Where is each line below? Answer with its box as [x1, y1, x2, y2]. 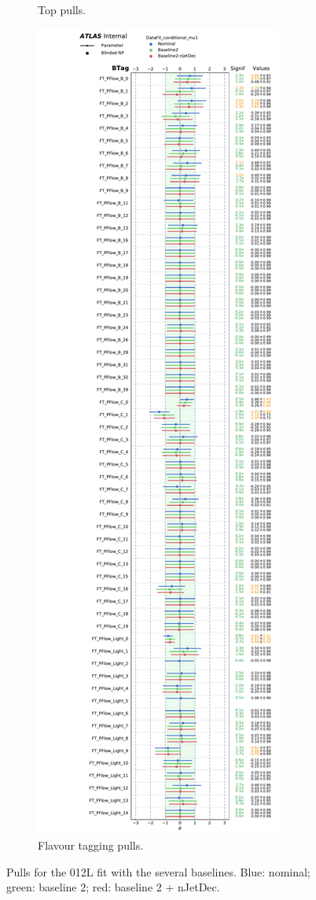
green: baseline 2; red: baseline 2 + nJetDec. [6, 879, 220, 895]
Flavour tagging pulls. [38, 837, 144, 854]
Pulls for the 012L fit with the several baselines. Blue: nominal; [6, 863, 310, 880]
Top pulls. [38, 2, 86, 17]
